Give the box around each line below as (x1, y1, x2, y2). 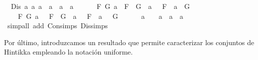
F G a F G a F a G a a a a (17, 10, 184, 21)
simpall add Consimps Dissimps (7, 20, 108, 31)
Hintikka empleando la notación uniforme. (4, 47, 133, 57)
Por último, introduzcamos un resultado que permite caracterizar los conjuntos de (4, 37, 255, 47)
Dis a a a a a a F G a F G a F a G (10, 1, 190, 11)
